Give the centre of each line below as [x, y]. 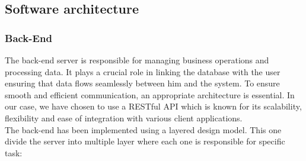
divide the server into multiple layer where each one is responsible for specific [145, 141]
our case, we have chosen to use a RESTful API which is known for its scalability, [153, 106]
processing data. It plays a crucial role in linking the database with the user [143, 71]
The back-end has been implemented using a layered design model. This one [143, 129]
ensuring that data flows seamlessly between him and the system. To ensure [142, 83]
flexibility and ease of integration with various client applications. [124, 117]
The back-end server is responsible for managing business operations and [137, 60]
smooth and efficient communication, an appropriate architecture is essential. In [150, 94]
